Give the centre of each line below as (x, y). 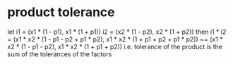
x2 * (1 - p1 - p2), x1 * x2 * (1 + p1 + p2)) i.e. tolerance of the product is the (115, 46)
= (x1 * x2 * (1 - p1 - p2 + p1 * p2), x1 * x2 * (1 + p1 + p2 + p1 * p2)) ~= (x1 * (115, 39)
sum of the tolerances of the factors (60, 54)
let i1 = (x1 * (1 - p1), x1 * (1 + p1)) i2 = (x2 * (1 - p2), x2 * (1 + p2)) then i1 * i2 (117, 32)
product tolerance (61, 12)
